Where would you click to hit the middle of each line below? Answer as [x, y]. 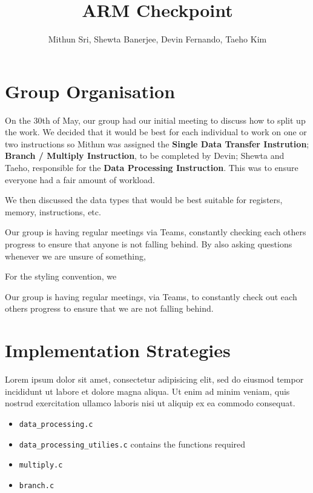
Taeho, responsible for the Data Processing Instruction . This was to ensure [152, 168]
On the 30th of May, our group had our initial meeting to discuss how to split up [155, 120]
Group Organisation [90, 91]
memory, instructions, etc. [53, 211]
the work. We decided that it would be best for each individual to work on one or [156, 132]
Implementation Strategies [118, 350]
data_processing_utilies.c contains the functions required [132, 444]
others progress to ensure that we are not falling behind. [109, 308]
